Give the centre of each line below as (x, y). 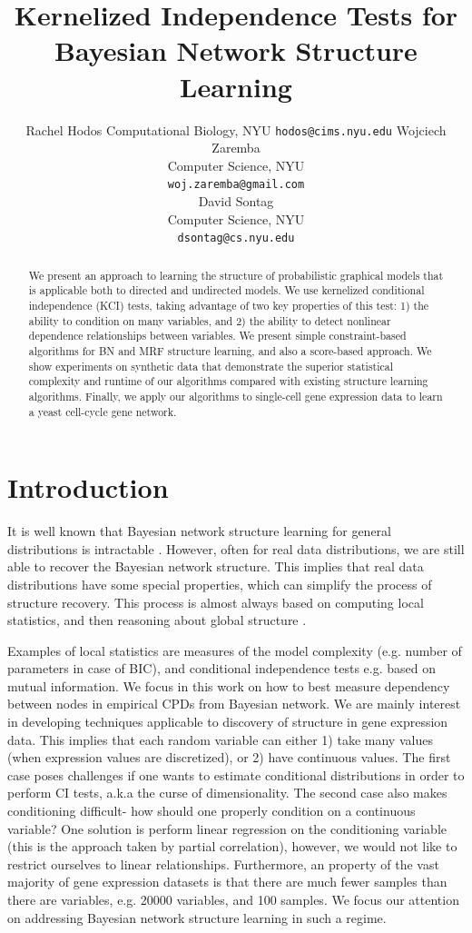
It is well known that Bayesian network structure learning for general (199, 531)
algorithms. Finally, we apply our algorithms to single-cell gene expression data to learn (236, 396)
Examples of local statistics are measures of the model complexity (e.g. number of (235, 650)
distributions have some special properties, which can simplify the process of (220, 584)
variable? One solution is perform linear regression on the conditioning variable (227, 828)
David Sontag (236, 201)
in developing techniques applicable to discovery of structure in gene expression (228, 722)
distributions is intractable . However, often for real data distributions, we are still (236, 548)
